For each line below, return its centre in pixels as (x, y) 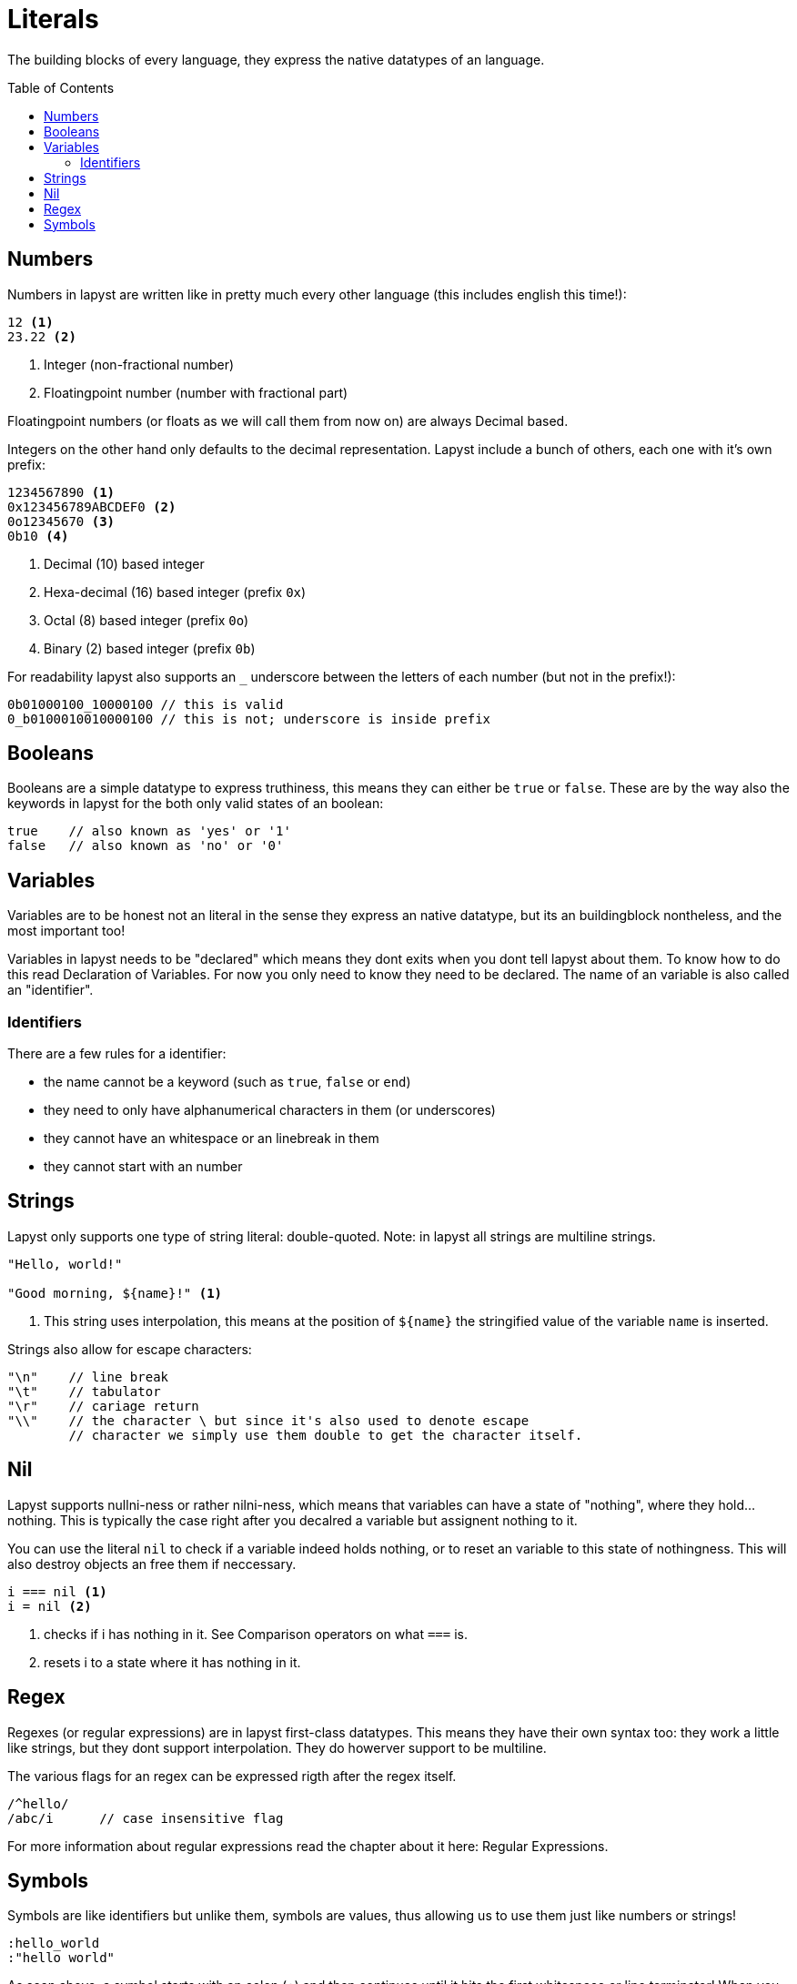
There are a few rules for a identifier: (117, 1054)
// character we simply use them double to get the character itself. (326, 1435)
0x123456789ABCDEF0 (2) (92, 506)
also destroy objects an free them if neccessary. (152, 1564)
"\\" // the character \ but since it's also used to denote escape (268, 1420)
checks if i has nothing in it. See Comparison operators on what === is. (256, 1634)
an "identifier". (50, 990)
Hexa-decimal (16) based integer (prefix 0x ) (175, 592)
